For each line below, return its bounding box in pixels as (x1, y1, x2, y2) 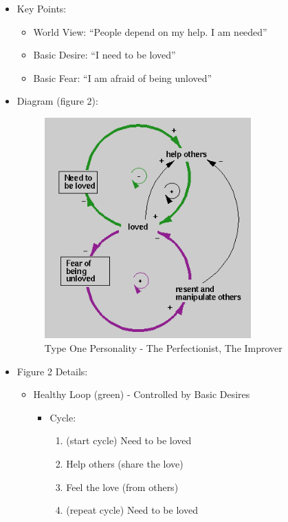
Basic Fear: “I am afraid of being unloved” (33, 70, 212, 85)
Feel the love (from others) (66, 479, 179, 494)
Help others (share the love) (66, 456, 184, 470)
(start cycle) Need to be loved (66, 433, 192, 448)
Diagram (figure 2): (16, 94, 98, 108)
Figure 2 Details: (16, 364, 88, 378)
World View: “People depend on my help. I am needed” (33, 24, 267, 39)
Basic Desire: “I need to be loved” (33, 48, 176, 62)
